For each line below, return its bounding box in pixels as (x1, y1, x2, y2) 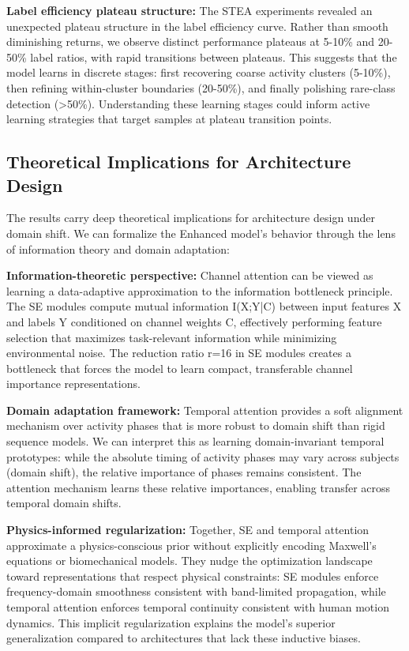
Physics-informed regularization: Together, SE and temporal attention (6, 521, 370, 538)
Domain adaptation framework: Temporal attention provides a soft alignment (6, 401, 403, 418)
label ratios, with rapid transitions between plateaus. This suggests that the (30, 48, 397, 65)
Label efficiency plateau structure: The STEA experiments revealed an (6, 2, 373, 18)
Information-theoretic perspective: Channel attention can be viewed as (6, 267, 373, 284)
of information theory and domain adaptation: (6, 240, 230, 257)
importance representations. (6, 375, 141, 392)
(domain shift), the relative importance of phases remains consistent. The (6, 464, 362, 480)
